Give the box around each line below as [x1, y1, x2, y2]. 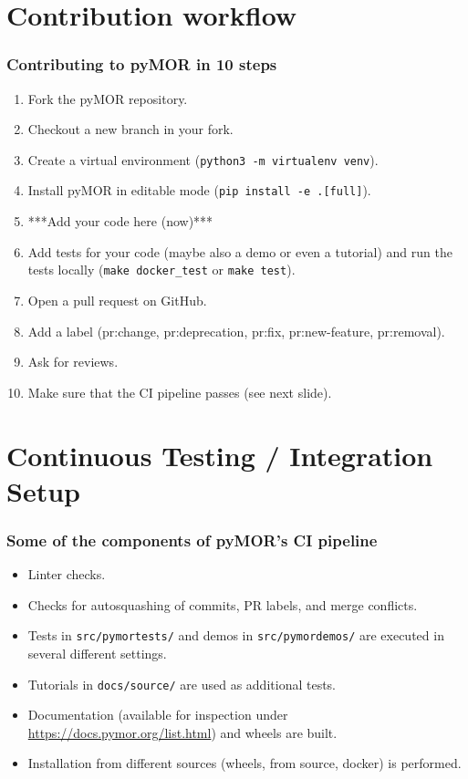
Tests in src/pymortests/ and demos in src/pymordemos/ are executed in [27, 626, 444, 645]
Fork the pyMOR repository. [27, 88, 188, 108]
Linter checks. [27, 565, 106, 584]
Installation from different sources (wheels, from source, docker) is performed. [27, 753, 462, 773]
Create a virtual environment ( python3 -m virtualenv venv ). [27, 150, 379, 169]
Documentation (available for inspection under [27, 705, 288, 724]
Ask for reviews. [27, 352, 119, 371]
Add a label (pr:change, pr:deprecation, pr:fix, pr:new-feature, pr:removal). [27, 321, 445, 340]
